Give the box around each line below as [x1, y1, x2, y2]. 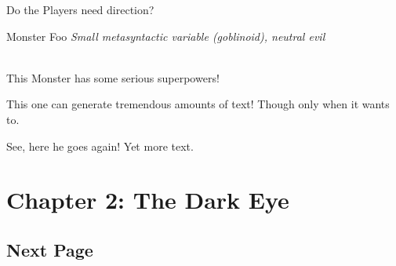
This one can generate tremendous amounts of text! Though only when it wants [6, 96, 390, 112]
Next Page [6, 237, 93, 261]
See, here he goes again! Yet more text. [6, 137, 194, 154]
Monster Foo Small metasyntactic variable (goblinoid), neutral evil [6, 27, 325, 44]
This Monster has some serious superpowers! [6, 69, 220, 86]
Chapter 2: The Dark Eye [6, 184, 289, 216]
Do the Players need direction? [6, 2, 154, 17]
